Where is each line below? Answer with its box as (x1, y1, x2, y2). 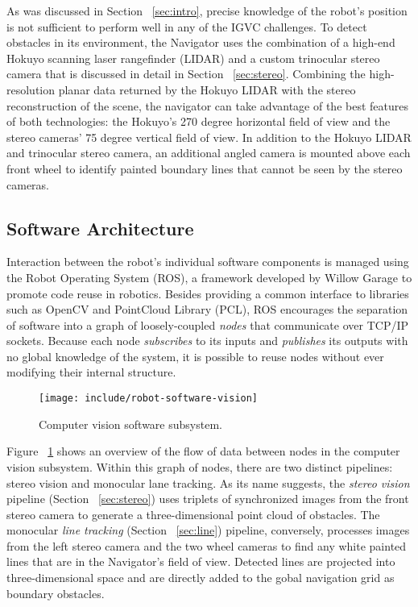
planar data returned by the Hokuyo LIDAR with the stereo (58, 81, 356, 98)
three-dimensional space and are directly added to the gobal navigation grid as (6, 569, 395, 586)
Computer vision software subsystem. (39, 415, 222, 432)
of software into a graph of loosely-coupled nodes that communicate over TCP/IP (6, 316, 409, 333)
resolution (6, 81, 56, 98)
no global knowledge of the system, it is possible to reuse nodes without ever (6, 347, 384, 364)
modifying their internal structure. (6, 364, 176, 380)
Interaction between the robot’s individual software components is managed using (6, 253, 409, 270)
